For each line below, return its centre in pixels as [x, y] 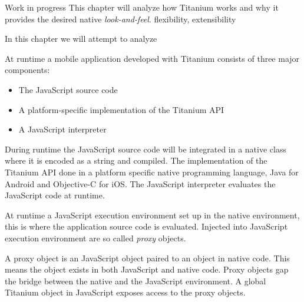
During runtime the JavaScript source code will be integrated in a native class [146, 149]
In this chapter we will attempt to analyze [81, 39]
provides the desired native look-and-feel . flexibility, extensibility [120, 19]
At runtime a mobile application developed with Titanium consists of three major [152, 58]
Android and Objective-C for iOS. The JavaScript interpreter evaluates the [140, 183]
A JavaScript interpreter [62, 129]
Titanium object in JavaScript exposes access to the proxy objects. [125, 292]
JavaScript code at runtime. [55, 195]
